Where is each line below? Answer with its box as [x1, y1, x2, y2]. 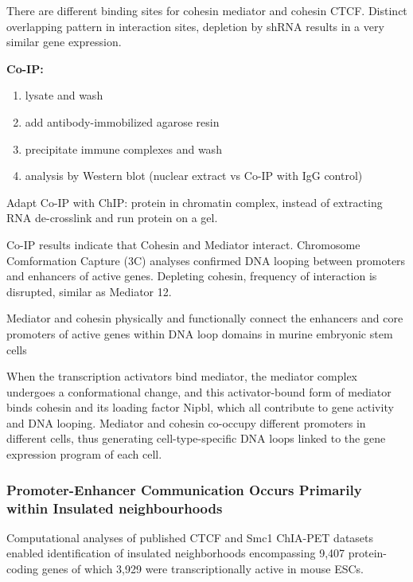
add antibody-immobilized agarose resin [25, 113, 220, 130]
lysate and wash [25, 87, 103, 104]
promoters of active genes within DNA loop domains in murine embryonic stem [6, 325, 393, 342]
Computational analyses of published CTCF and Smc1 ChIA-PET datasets [6, 529, 374, 545]
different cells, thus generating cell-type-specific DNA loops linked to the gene [6, 430, 386, 447]
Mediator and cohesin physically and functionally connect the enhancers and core [6, 310, 403, 326]
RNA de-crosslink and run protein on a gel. [6, 209, 218, 226]
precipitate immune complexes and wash [25, 140, 222, 157]
